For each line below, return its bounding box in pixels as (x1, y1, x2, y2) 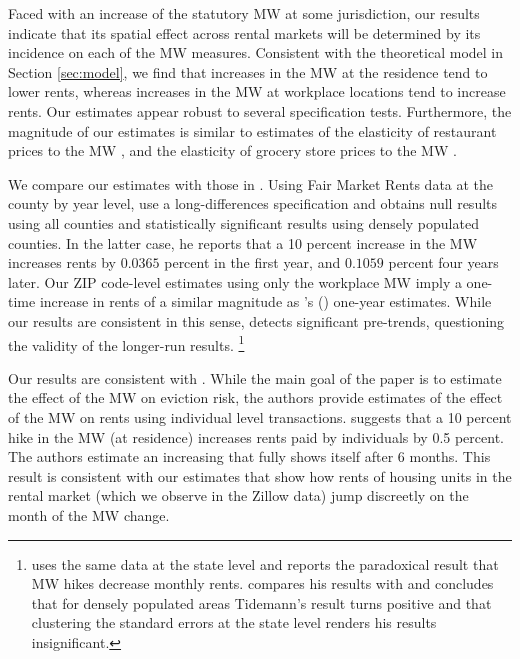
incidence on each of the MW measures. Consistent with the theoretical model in (8, 42, 504, 63)
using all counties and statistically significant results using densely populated (8, 212, 479, 233)
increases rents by (8, 252, 117, 273)
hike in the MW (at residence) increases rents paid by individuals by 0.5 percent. (8, 426, 504, 447)
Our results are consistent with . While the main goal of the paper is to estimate (8, 367, 502, 388)
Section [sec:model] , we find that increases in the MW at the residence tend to (8, 61, 488, 82)
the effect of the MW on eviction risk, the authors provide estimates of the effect (8, 387, 503, 408)
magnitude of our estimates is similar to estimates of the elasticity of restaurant (8, 120, 497, 141)
